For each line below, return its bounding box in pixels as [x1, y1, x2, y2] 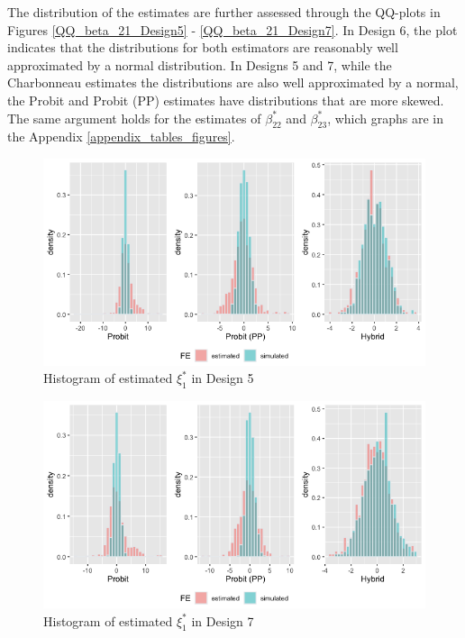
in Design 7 [191, 611, 254, 630]
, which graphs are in [327, 108, 444, 127]
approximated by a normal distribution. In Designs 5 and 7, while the [7, 55, 392, 74]
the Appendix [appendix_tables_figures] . [7, 127, 235, 146]
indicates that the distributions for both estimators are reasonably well [7, 38, 398, 57]
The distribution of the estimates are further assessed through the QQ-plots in [7, 3, 441, 21]
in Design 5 [191, 369, 254, 387]
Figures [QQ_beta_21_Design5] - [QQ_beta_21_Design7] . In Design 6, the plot [7, 20, 458, 39]
